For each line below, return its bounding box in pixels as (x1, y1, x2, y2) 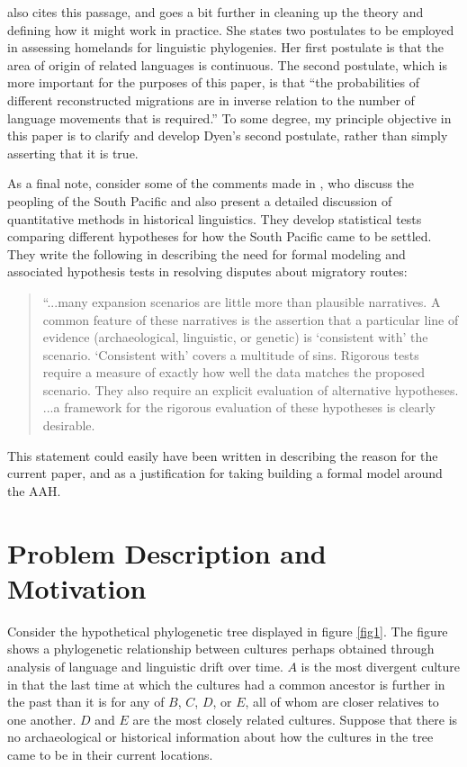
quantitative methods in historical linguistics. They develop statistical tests (7, 209, 422, 228)
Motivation (7, 569, 147, 606)
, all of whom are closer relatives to (245, 692, 439, 711)
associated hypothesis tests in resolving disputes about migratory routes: (7, 262, 408, 281)
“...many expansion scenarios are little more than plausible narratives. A (42, 292, 441, 311)
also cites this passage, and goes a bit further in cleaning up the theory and (7, 3, 424, 21)
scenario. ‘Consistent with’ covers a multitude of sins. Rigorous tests (42, 345, 419, 364)
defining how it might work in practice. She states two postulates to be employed (7, 20, 454, 39)
